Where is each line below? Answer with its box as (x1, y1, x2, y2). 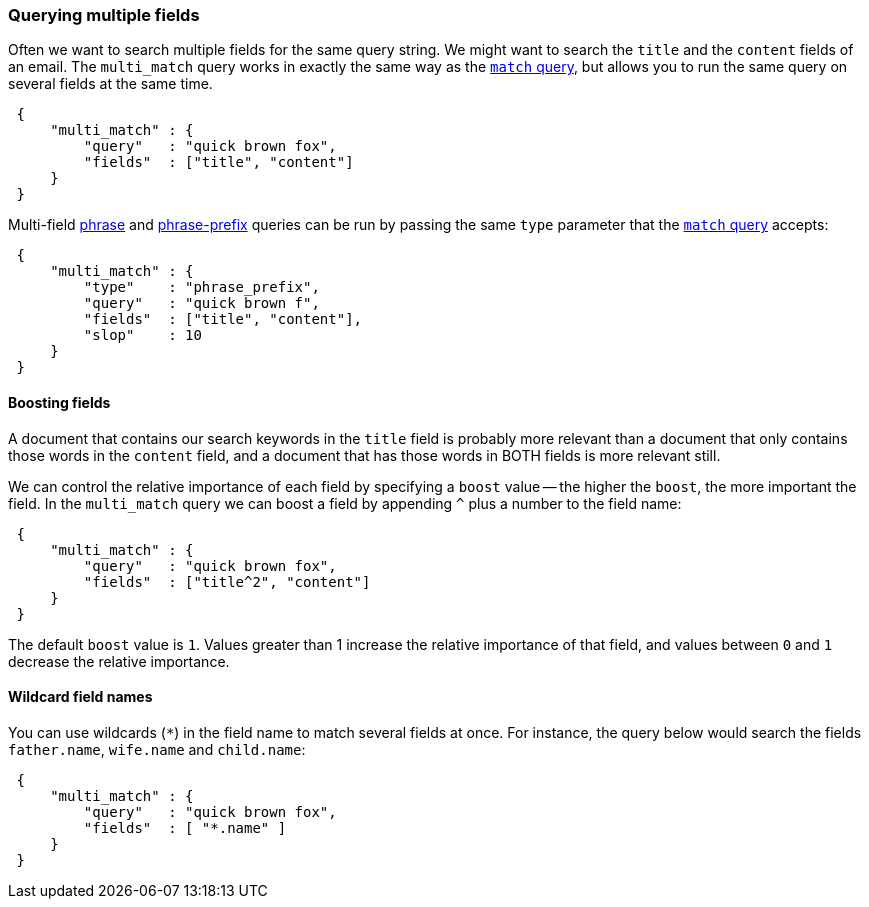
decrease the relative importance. (8, 652, 230, 670)
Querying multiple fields (8, 5, 200, 25)
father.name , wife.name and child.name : (8, 740, 306, 758)
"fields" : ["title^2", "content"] (83, 573, 371, 590)
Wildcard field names (8, 688, 153, 706)
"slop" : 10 (83, 327, 202, 344)
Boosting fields (8, 393, 111, 411)
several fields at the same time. (8, 75, 213, 93)
